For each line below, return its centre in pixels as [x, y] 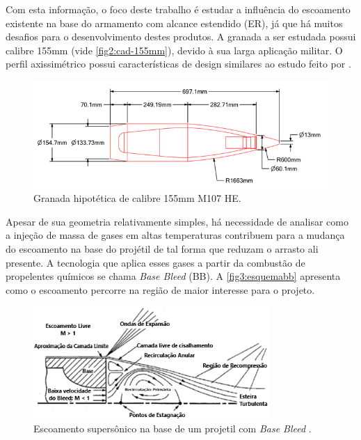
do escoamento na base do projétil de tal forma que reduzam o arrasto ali [162, 248]
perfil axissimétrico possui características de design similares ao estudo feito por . [178, 64]
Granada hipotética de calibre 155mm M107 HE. [137, 198]
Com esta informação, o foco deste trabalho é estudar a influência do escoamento [178, 9]
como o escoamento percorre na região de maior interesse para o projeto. [160, 289]
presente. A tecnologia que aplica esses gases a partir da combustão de [155, 262]
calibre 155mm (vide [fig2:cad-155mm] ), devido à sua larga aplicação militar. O [174, 50]
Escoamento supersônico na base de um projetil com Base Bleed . [173, 429]
